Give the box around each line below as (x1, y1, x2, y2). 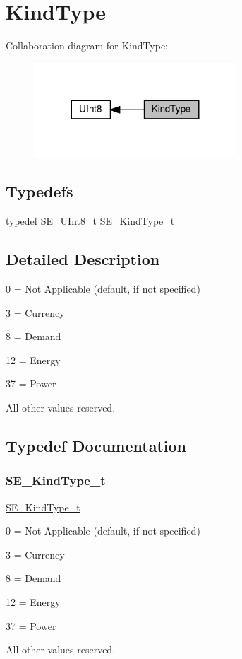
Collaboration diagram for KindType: (6, 38, 169, 53)
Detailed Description (6, 248, 160, 270)
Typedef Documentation (6, 434, 186, 456)
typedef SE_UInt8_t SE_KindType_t (6, 214, 175, 228)
